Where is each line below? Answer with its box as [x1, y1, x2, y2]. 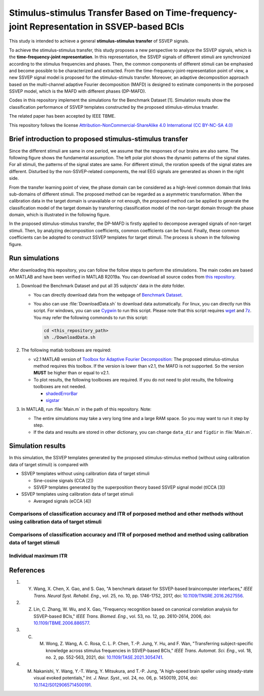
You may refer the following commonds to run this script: [33, 314, 148, 321]
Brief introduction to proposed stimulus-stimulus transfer [9, 135, 188, 143]
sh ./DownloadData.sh [44, 335, 96, 340]
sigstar [45, 397, 60, 403]
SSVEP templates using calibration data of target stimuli [21, 491, 134, 497]
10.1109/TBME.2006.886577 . [33, 620, 90, 626]
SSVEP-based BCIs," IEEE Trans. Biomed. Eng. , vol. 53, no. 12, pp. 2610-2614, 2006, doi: [33, 613, 211, 619]
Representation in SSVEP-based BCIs [29, 21, 184, 32]
